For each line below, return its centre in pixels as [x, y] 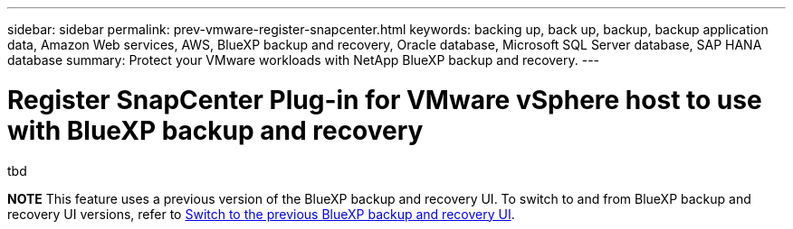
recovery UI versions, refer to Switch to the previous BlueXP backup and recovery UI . [261, 214]
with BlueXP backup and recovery [215, 130]
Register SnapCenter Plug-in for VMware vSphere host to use [385, 100]
